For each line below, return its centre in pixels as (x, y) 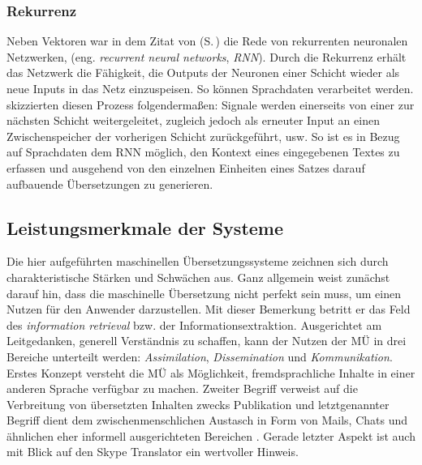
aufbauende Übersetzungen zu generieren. (110, 183)
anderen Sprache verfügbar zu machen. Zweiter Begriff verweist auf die (182, 388)
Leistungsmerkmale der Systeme (145, 227)
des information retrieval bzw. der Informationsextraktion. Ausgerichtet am (194, 324)
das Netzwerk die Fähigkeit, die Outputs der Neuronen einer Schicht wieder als (203, 73)
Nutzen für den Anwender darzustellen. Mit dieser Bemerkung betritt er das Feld (209, 309)
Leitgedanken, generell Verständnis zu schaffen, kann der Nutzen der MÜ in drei (207, 341)
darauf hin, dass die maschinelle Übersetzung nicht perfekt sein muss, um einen (204, 293)
